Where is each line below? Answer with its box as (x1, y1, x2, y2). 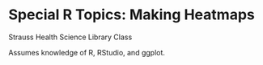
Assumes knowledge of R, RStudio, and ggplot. (8, 47, 166, 57)
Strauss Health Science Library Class (8, 32, 133, 42)
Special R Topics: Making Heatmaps (8, 6, 255, 24)
